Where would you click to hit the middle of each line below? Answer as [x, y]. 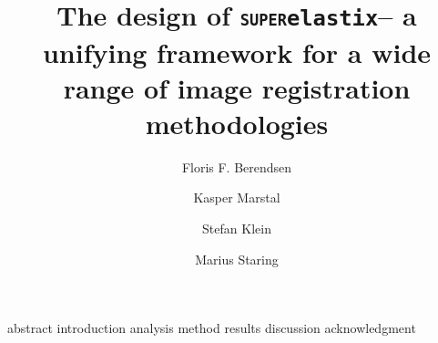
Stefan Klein [237, 228]
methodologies [237, 123]
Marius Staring [237, 259]
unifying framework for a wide [237, 52]
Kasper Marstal [237, 197]
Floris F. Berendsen [237, 166]
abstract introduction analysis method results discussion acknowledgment [212, 328]
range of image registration [237, 87]
